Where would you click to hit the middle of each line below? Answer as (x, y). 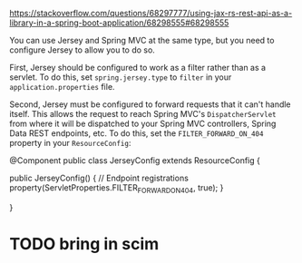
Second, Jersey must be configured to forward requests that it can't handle (151, 104)
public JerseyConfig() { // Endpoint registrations (99, 178)
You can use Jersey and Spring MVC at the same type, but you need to (142, 40)
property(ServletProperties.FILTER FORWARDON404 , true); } (117, 189)
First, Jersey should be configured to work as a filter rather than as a (137, 68)
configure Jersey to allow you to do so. (83, 50)
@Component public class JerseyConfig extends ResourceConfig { (135, 161)
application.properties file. (62, 87)
